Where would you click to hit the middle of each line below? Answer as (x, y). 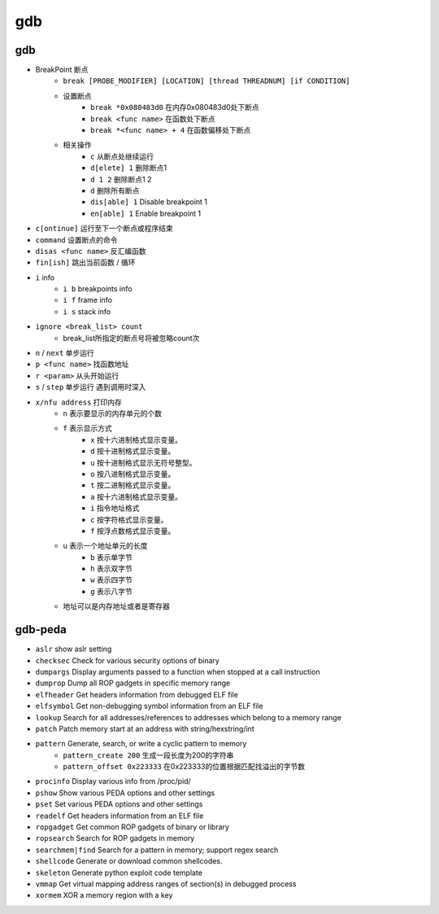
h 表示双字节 (112, 569)
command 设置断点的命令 (76, 239)
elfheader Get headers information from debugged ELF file (137, 694)
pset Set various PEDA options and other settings (119, 804)
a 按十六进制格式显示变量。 (137, 496)
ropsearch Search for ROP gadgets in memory (115, 838)
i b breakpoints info (98, 289)
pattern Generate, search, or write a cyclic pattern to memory (141, 744)
